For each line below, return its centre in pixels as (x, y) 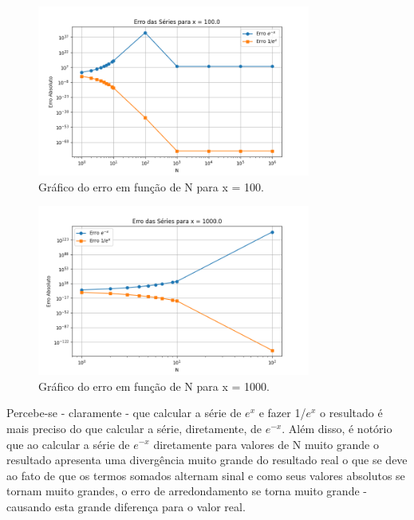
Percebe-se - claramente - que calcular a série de (124, 413)
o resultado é (351, 413)
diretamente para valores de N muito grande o (266, 444)
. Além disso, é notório (337, 428)
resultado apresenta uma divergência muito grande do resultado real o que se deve (207, 460)
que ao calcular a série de (68, 444)
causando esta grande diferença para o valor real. (126, 506)
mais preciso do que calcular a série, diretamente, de (134, 428)
